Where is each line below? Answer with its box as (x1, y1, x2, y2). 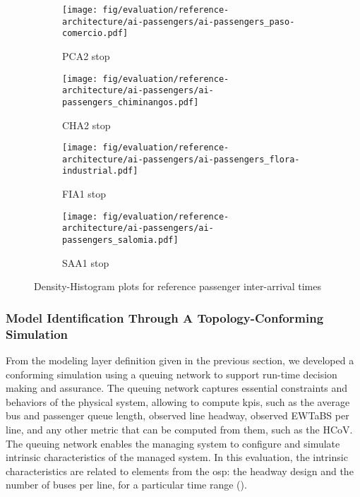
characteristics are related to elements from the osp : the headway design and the (6, 463, 354, 478)
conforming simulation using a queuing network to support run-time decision (6, 366, 337, 381)
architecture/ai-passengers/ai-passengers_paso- (62, 16, 295, 27)
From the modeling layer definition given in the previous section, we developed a (6, 352, 354, 367)
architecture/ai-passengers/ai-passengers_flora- (62, 154, 300, 164)
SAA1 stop (62, 255, 109, 270)
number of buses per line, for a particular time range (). (6, 477, 247, 492)
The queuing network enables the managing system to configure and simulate (6, 436, 340, 450)
